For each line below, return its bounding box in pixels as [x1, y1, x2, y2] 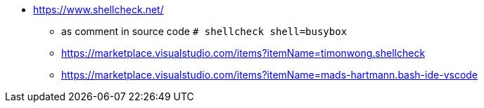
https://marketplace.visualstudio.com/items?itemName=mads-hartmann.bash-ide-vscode [61, 69, 478, 81]
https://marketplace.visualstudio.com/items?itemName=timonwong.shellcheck [61, 47, 426, 59]
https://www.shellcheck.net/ [33, 4, 164, 15]
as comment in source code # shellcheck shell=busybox [61, 25, 348, 37]
